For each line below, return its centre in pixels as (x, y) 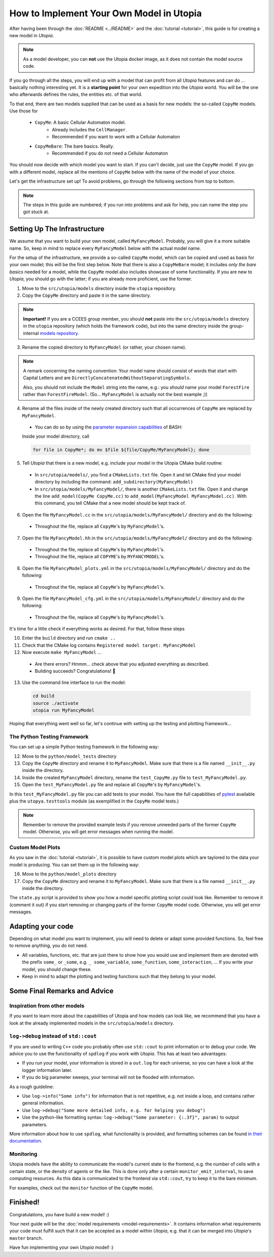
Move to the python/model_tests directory (69, 756)
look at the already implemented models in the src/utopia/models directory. (92, 1023)
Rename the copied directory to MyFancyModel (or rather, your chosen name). (104, 347)
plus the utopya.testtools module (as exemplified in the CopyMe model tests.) (94, 801)
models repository (59, 333)
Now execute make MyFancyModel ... (62, 652)
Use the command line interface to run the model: (74, 682)
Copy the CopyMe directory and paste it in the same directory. (87, 295)
